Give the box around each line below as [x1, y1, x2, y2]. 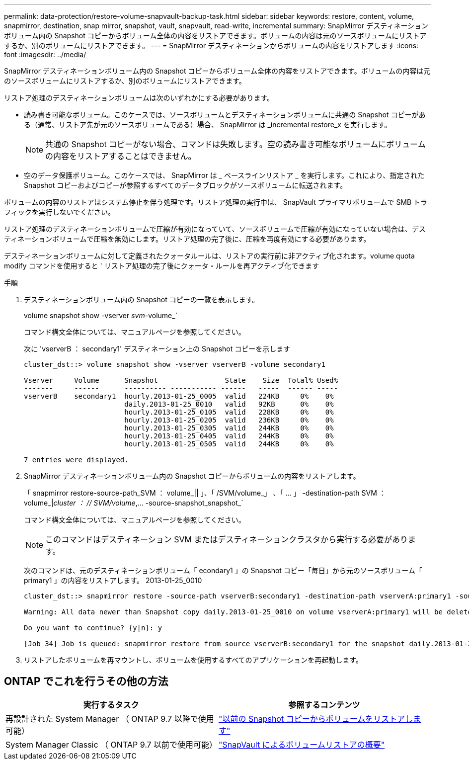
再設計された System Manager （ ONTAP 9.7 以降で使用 [5, 713, 214, 724]
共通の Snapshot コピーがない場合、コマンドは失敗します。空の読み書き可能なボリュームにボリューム [45, 139, 426, 149]
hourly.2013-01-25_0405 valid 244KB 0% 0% [124, 432, 334, 440]
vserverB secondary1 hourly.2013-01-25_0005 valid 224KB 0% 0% [24, 392, 334, 400]
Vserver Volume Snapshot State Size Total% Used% [24, 376, 338, 384]
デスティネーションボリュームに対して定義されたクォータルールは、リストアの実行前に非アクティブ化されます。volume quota [4, 252, 415, 260]
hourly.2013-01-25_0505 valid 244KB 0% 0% [124, 440, 334, 448]
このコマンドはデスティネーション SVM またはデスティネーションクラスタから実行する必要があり [45, 534, 408, 544]
